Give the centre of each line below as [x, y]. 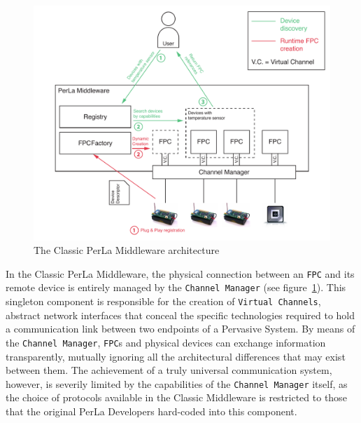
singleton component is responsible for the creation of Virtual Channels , [163, 301]
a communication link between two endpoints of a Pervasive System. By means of [180, 329]
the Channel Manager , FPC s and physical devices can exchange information [166, 342]
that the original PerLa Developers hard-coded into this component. [151, 411]
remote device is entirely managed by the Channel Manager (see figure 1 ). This [176, 287]
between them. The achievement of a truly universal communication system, [169, 370]
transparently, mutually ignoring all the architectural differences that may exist [176, 356]
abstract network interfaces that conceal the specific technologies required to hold [180, 315]
